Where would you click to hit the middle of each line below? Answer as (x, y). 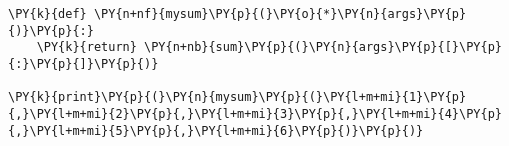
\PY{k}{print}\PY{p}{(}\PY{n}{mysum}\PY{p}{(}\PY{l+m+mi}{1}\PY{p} (237, 97)
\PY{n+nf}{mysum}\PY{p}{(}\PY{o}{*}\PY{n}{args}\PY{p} (280, 14)
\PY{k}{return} (86, 47)
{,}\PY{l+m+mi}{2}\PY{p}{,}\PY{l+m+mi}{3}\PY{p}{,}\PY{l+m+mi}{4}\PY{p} (255, 113)
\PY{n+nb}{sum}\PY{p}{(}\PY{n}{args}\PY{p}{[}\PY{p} (323, 47)
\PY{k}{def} (47, 14)
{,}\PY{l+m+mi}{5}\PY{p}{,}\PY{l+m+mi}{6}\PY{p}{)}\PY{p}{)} (216, 130)
